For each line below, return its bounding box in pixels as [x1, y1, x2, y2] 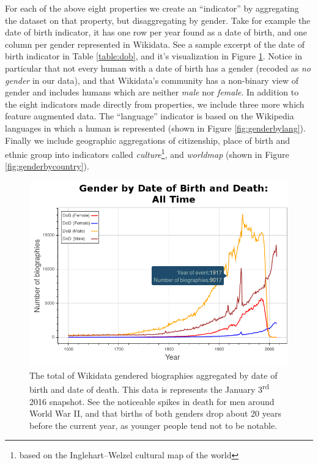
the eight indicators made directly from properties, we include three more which [5, 97, 305, 110]
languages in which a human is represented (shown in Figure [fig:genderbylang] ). [5, 121, 306, 134]
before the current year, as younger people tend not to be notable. [29, 418, 278, 431]
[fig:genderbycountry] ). [5, 160, 89, 173]
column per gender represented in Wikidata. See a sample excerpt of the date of [5, 37, 305, 50]
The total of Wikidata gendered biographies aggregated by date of [29, 368, 278, 381]
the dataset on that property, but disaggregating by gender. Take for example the [5, 13, 311, 26]
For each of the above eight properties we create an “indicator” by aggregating [5, 2, 299, 14]
